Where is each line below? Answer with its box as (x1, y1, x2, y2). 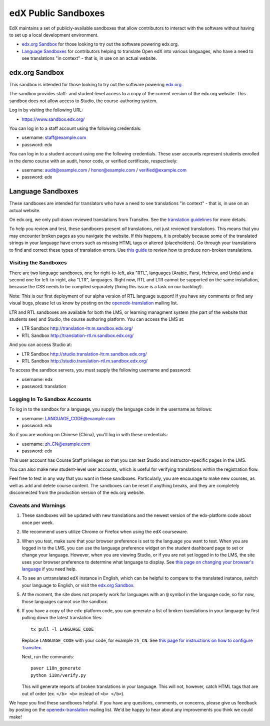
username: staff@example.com (21, 134, 86, 140)
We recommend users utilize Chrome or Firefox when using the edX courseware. (21, 529, 188, 535)
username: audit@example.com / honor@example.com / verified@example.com (21, 167, 187, 173)
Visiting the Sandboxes (9, 259, 67, 266)
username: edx (21, 376, 53, 382)
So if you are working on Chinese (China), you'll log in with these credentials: (9, 432, 168, 438)
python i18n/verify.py (30, 672, 86, 678)
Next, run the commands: (21, 654, 74, 659)
